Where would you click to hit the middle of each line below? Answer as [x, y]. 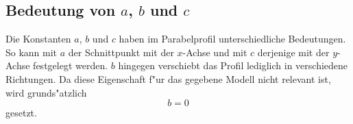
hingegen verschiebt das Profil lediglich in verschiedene [233, 65]
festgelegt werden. [71, 65]
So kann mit [32, 52]
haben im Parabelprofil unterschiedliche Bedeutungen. [232, 39]
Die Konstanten [38, 39]
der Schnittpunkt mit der [121, 52]
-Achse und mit [215, 52]
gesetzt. [21, 113]
